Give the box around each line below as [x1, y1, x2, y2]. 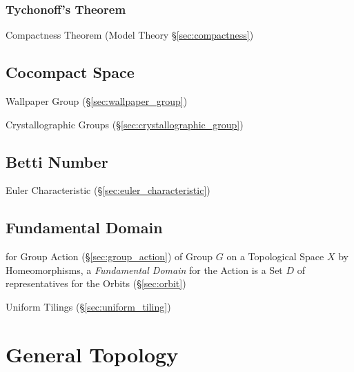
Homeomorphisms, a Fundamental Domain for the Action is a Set [6, 262, 283, 277]
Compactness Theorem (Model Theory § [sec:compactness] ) [6, 28, 254, 42]
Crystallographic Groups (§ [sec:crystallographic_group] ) [6, 117, 244, 131]
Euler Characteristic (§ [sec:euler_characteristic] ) [6, 183, 210, 197]
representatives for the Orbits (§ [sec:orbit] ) [6, 276, 186, 291]
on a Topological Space [226, 249, 324, 264]
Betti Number [6, 150, 108, 172]
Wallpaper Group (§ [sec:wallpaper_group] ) [6, 94, 188, 108]
